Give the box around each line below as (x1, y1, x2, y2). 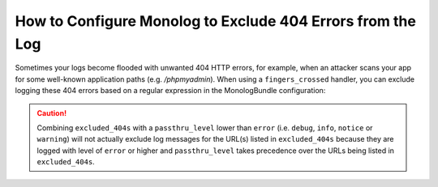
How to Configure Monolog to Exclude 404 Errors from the (15, 12, 417, 30)
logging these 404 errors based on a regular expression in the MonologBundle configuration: (15, 86, 326, 96)
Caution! (36, 108, 67, 117)
